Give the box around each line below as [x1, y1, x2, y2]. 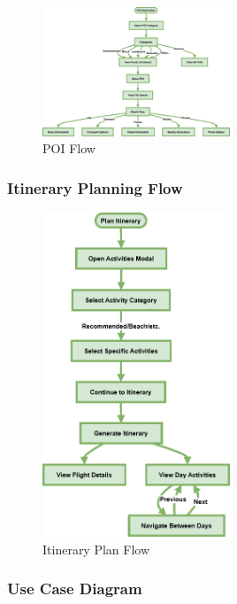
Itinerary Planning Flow [7, 176, 183, 198]
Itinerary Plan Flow [42, 539, 150, 558]
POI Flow [42, 139, 96, 158]
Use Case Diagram [7, 577, 142, 600]
